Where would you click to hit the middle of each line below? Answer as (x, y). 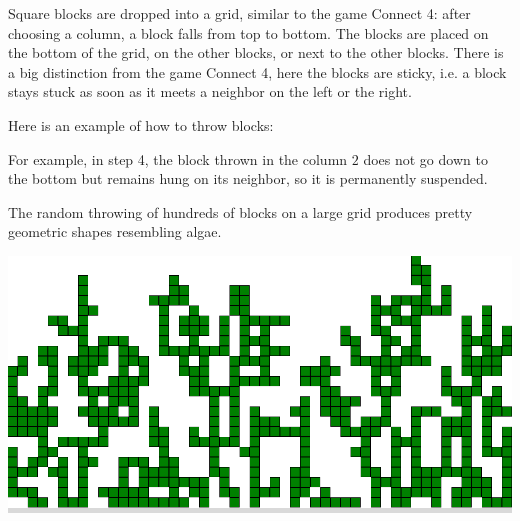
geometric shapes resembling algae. (115, 231)
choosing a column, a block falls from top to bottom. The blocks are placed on (248, 32)
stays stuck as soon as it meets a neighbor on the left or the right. (210, 91)
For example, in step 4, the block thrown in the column (178, 158)
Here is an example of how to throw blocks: (141, 124)
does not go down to (425, 158)
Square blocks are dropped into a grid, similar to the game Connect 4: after (239, 13)
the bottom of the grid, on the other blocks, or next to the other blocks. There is (256, 52)
